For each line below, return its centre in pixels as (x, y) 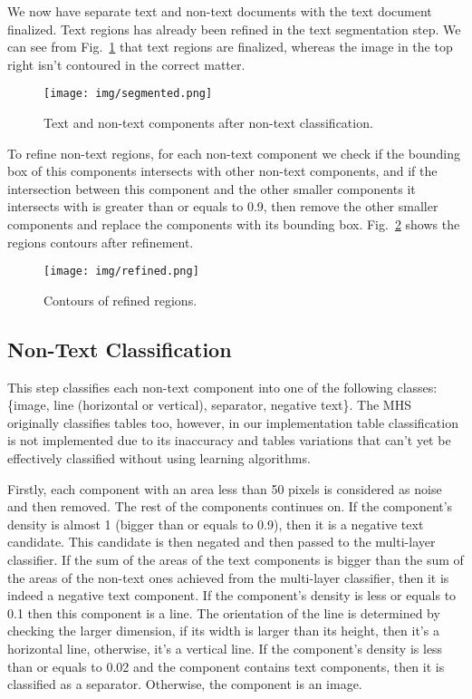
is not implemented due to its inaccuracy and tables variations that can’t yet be (229, 440)
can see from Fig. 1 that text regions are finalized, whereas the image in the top (230, 47)
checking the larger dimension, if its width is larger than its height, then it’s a (223, 631)
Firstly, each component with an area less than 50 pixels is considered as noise (225, 488)
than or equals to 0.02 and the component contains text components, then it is (226, 666)
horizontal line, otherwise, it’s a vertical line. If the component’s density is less (225, 648)
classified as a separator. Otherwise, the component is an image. (185, 684)
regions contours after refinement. (101, 242)
